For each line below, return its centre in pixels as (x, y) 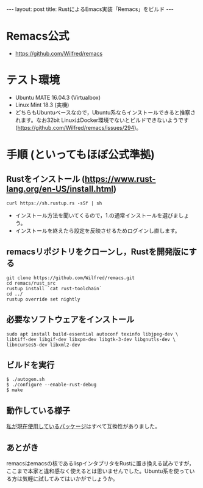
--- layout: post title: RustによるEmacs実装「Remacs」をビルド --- (90, 9)
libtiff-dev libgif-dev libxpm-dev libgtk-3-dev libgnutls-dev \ (91, 339)
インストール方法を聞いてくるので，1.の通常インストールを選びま (97, 215)
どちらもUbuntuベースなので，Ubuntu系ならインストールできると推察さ (105, 112)
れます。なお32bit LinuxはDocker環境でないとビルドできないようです (102, 120)
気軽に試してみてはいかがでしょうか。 (70, 478)
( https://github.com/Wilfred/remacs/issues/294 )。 (78, 127)
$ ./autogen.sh (26, 380)
